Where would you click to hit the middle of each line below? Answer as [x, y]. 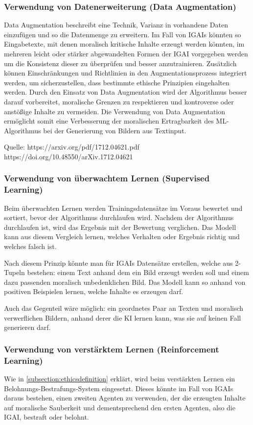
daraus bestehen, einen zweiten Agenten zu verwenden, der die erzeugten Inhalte [125, 398]
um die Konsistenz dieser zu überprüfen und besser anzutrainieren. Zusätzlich [120, 63]
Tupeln [14, 272]
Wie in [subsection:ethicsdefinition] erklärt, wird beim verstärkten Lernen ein [120, 378]
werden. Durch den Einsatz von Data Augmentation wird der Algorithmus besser [126, 92]
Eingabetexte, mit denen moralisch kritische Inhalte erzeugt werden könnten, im [124, 44]
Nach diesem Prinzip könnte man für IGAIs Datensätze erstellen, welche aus [118, 262]
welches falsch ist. [30, 246]
